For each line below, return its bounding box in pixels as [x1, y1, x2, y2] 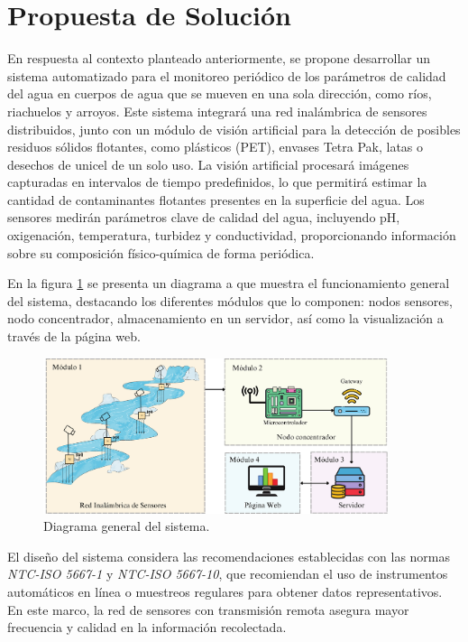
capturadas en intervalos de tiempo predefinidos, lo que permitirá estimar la [7, 172, 427, 191]
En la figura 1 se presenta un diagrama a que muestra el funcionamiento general [7, 274, 450, 293]
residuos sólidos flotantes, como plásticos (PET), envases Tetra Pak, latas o [7, 137, 424, 156]
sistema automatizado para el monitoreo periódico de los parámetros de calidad [7, 66, 446, 85]
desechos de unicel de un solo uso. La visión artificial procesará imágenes [7, 154, 409, 173]
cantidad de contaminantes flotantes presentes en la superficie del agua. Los [7, 190, 425, 209]
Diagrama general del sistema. [43, 516, 210, 535]
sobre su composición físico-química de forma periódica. [7, 243, 315, 262]
